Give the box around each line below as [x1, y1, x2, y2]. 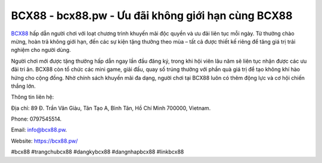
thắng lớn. [11, 82, 36, 90]
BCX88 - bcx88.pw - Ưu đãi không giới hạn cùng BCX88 [11, 9, 293, 22]
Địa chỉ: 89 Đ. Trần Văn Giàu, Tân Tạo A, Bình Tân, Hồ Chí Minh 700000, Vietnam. [11, 104, 211, 112]
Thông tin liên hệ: [11, 93, 54, 101]
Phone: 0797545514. [11, 115, 62, 122]
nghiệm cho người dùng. [11, 47, 71, 54]
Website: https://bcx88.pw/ [11, 137, 78, 144]
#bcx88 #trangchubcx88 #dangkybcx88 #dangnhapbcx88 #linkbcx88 [11, 148, 184, 155]
